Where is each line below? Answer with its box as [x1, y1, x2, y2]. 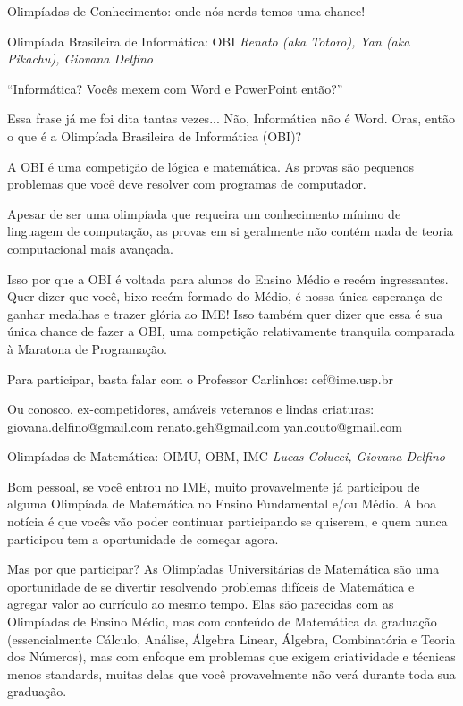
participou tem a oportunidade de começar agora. [7, 529, 279, 548]
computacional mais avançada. [7, 239, 173, 257]
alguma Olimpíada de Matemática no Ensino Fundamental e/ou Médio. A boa [7, 494, 437, 513]
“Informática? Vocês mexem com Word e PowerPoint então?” [7, 79, 343, 97]
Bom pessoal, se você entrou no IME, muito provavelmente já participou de [7, 476, 420, 495]
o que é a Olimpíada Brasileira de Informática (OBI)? [7, 126, 302, 145]
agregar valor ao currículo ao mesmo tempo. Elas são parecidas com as [7, 594, 394, 613]
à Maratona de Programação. [7, 339, 167, 357]
